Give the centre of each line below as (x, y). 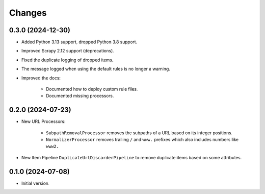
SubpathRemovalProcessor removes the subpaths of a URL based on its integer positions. (139, 133)
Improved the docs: (41, 78)
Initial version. (36, 183)
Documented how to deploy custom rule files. (92, 89)
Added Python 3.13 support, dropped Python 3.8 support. (79, 42)
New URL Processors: (43, 121)
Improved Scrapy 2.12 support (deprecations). (68, 51)
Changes (28, 13)
